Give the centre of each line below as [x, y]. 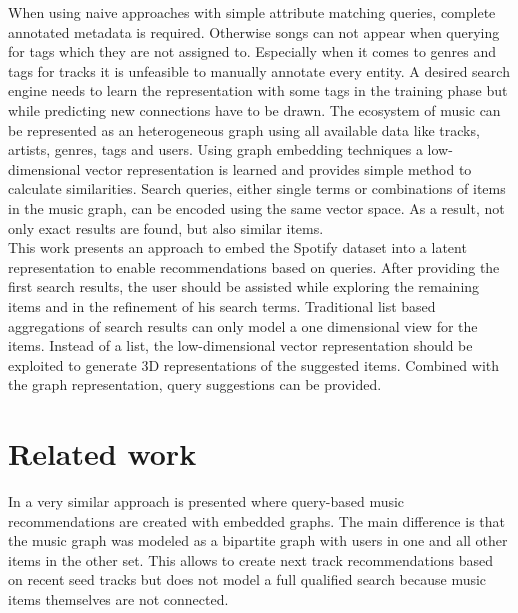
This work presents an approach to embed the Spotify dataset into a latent [237, 247]
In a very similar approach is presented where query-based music [206, 501]
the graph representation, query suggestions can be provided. [195, 384]
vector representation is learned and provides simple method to [278, 168]
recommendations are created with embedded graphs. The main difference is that [256, 520]
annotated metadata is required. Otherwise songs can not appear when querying [254, 31]
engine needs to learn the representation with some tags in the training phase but [258, 90]
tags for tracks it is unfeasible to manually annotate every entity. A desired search [259, 70]
